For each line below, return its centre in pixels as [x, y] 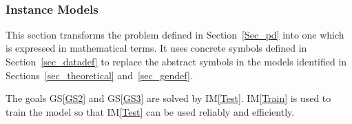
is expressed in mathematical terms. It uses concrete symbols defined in [156, 48]
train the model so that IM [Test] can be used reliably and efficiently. [150, 111]
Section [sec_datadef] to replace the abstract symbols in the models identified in [176, 61]
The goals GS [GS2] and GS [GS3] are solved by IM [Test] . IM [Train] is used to [168, 98]
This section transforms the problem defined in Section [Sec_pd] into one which [175, 34]
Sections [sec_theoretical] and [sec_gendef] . [99, 75]
